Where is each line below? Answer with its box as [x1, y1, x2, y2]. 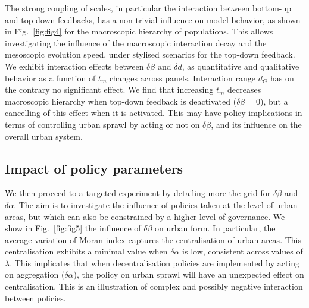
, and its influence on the [211, 118, 302, 130]
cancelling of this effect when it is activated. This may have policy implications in [5, 106, 302, 119]
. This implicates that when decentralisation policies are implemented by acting [10, 256, 300, 269]
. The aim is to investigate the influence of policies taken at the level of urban [14, 198, 298, 210]
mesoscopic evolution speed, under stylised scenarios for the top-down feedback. [5, 48, 295, 61]
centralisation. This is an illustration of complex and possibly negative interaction [5, 280, 303, 293]
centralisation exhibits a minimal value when [5, 245, 168, 257]
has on [270, 71, 294, 84]
